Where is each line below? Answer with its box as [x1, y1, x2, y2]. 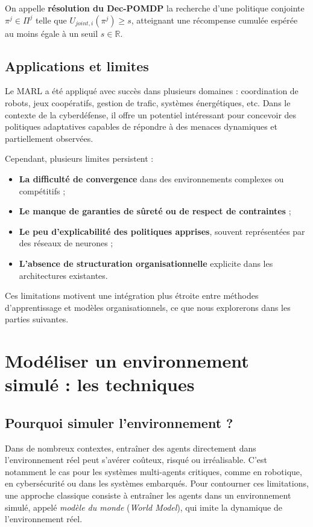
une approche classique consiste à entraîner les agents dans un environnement [5, 489, 291, 502]
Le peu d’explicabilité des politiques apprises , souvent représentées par [19, 225, 305, 237]
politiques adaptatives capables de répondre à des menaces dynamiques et [5, 120, 278, 133]
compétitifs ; [19, 184, 66, 197]
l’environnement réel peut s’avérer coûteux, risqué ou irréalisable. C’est [5, 453, 267, 466]
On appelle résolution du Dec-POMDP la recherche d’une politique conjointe [5, 2, 305, 14]
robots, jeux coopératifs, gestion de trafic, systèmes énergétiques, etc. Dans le [5, 96, 291, 109]
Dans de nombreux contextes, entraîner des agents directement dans [5, 441, 256, 454]
